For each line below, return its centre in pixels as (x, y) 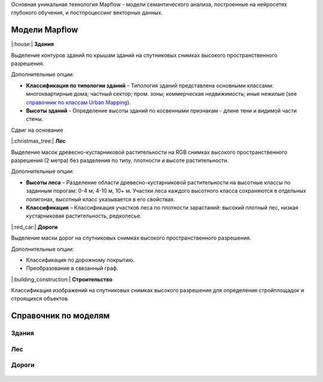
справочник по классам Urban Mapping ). (78, 102)
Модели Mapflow (45, 30)
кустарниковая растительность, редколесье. (84, 216)
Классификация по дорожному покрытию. (80, 260)
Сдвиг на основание (37, 130)
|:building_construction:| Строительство (62, 279)
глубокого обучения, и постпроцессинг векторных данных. (87, 13)
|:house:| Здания (32, 44)
